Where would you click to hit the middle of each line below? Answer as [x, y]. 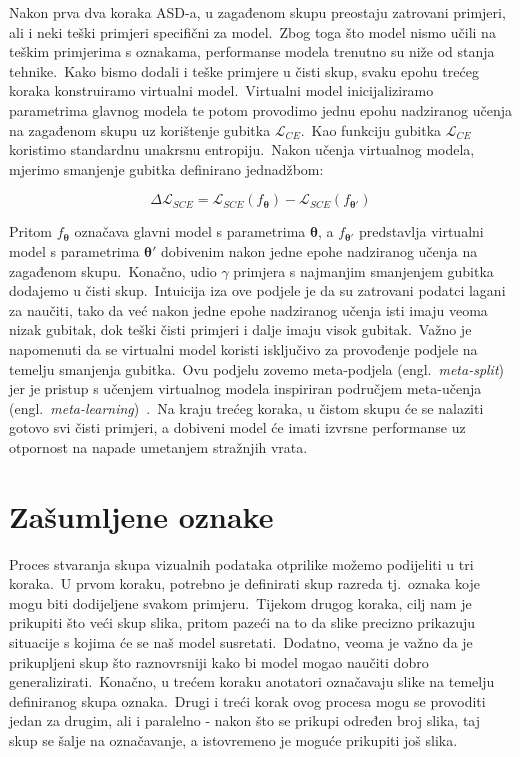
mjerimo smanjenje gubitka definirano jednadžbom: [166, 168]
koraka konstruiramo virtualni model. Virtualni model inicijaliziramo [221, 90]
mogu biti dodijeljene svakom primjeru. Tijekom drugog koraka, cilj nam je [240, 602]
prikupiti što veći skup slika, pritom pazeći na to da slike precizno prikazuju [242, 622]
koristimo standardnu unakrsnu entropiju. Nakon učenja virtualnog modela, [242, 149]
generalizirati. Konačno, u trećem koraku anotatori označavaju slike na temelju [252, 681]
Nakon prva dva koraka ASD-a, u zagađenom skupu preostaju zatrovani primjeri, [257, 12]
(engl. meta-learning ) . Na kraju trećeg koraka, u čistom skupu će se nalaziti [246, 407]
